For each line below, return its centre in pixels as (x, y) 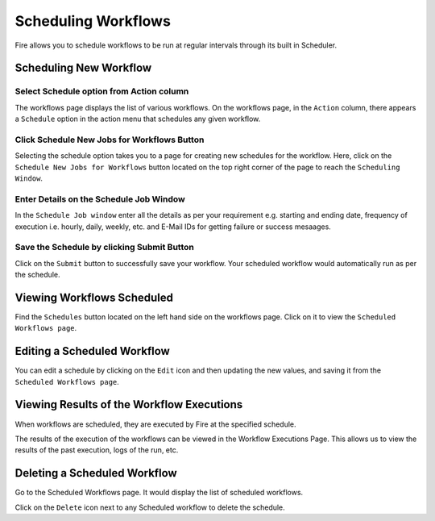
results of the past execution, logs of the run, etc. (97, 450)
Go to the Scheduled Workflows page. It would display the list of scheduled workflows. (159, 493)
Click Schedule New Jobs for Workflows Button (110, 140)
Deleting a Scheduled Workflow (96, 473)
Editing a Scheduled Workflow (93, 351)
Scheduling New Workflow (83, 68)
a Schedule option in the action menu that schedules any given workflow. (138, 119)
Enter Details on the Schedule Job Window (100, 199)
